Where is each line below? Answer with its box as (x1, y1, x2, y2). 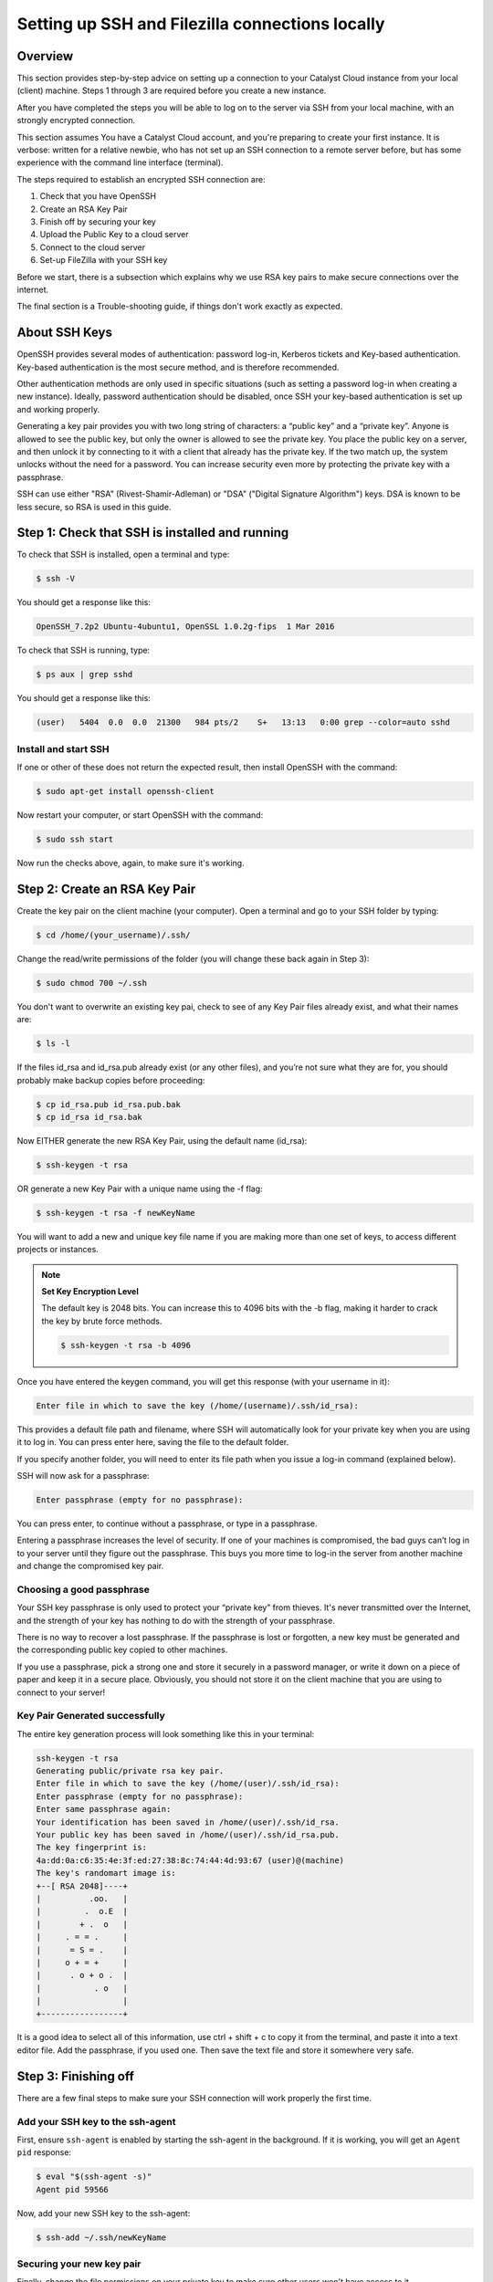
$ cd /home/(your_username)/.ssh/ (36, 929, 191, 940)
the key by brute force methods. (41, 1315, 163, 1326)
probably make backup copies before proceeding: (16, 1074, 205, 1085)
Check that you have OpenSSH (39, 191, 157, 202)
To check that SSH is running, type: (16, 644, 151, 656)
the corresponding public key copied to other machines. (16, 1644, 228, 1656)
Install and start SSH (16, 742, 110, 755)
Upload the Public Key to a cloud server (39, 229, 189, 240)
